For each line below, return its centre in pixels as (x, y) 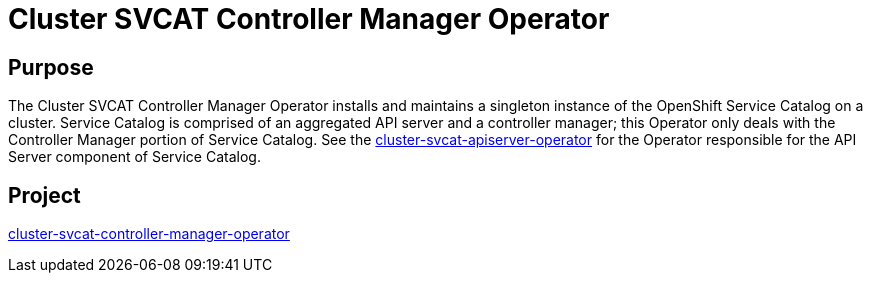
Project (44, 195)
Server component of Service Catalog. (134, 157)
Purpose (51, 67)
